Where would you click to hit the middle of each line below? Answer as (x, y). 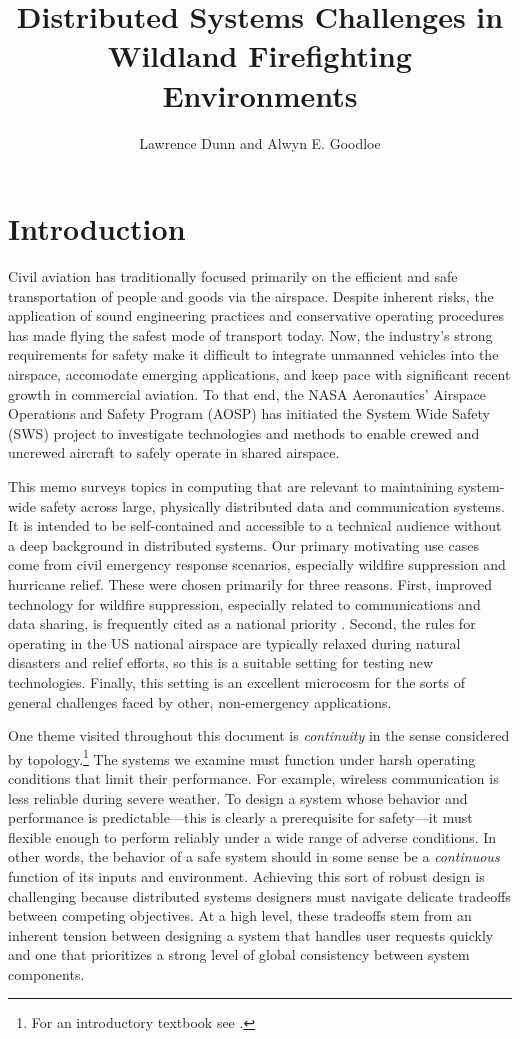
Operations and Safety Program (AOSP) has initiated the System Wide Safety (249, 413)
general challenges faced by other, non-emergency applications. (200, 701)
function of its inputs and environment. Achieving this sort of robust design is (246, 875)
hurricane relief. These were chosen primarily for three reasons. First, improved (250, 583)
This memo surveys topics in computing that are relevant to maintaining (231, 485)
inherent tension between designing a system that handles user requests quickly (251, 934)
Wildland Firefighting (260, 55)
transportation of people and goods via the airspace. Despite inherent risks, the (251, 295)
